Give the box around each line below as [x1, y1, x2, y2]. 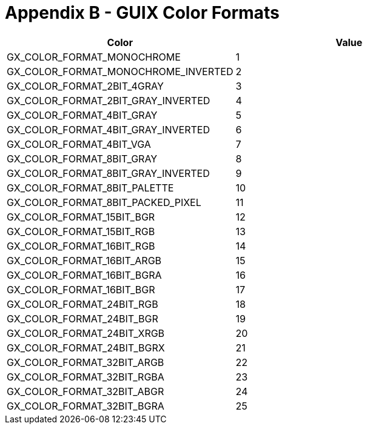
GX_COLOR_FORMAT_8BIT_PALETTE [7, 181, 174, 194]
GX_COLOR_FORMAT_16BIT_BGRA [7, 268, 162, 281]
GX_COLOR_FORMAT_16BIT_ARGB [7, 254, 162, 267]
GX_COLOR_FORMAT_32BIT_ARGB [7, 356, 164, 368]
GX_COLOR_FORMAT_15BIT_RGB [7, 225, 155, 238]
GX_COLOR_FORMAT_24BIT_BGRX [7, 341, 165, 354]
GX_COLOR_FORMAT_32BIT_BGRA [7, 399, 164, 412]
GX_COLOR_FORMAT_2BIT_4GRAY [7, 79, 164, 92]
